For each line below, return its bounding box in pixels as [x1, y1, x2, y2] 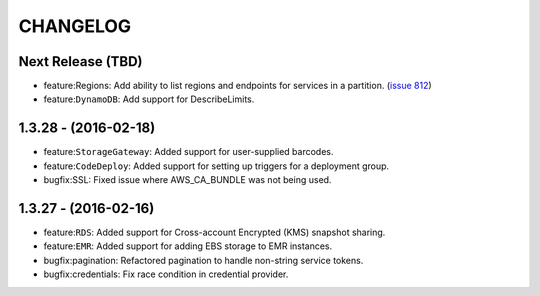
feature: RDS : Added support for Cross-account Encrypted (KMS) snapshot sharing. [43, 226, 386, 239]
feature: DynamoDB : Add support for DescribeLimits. [43, 93, 255, 105]
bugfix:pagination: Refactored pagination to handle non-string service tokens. [43, 254, 364, 266]
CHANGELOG [18, 15, 132, 37]
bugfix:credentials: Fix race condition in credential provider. [43, 268, 289, 280]
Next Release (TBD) [18, 53, 144, 70]
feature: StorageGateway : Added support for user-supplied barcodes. [43, 146, 334, 158]
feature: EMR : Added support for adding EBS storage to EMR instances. [43, 240, 333, 252]
